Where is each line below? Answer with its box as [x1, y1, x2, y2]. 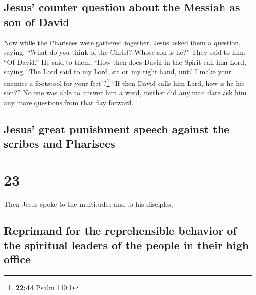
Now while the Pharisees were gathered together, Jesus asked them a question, [4, 37, 241, 47]
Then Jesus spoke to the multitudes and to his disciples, [4, 198, 173, 209]
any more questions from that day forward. [4, 97, 134, 107]
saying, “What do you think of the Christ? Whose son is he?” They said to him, [4, 47, 246, 57]
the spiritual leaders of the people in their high [4, 237, 249, 253]
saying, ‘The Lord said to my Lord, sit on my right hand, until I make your [4, 66, 231, 77]
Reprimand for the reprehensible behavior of [4, 222, 237, 238]
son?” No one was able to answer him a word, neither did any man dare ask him [4, 87, 247, 98]
